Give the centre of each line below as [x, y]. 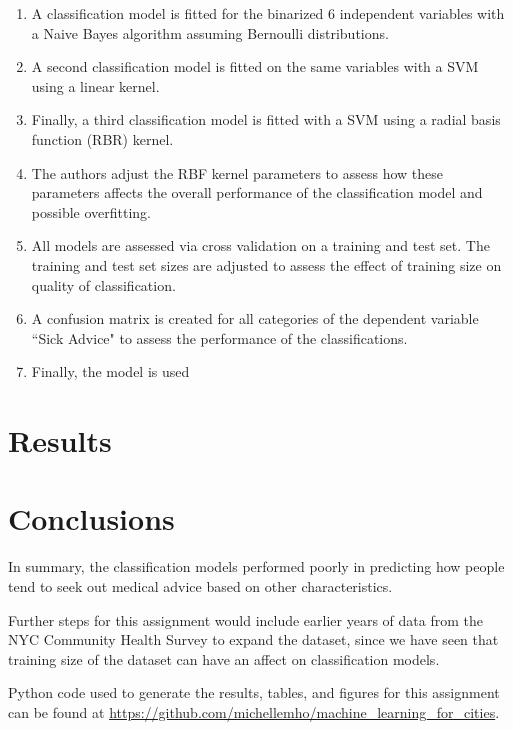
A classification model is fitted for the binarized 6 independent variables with [268, 13]
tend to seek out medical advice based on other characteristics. [200, 586]
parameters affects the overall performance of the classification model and [257, 192]
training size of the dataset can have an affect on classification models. [224, 658]
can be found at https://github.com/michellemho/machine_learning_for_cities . [254, 711]
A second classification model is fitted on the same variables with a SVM [255, 66]
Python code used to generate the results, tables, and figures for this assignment [254, 692]
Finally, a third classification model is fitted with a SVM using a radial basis [266, 119]
